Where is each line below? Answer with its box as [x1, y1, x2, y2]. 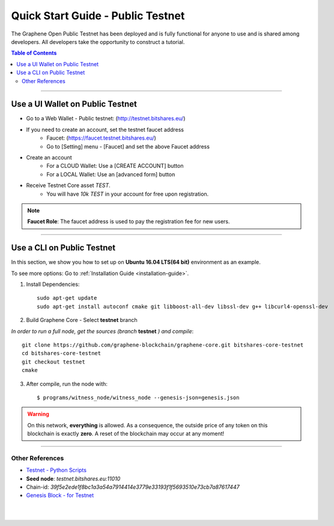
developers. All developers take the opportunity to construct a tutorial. [11, 38, 185, 45]
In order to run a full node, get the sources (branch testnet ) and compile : [11, 327, 194, 335]
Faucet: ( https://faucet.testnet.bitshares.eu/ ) [46, 134, 156, 141]
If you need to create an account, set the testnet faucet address [26, 126, 184, 133]
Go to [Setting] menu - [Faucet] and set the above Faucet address [46, 143, 210, 150]
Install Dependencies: [26, 280, 80, 288]
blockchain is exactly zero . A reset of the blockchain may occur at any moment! [27, 430, 225, 438]
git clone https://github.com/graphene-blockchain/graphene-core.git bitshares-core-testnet [22, 341, 304, 348]
